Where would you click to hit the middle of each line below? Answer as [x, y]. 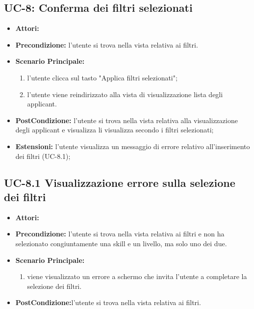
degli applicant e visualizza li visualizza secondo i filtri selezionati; [114, 130]
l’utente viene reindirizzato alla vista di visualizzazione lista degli [125, 94]
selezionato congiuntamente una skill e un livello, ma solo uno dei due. [121, 243]
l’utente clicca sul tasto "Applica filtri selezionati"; [102, 77]
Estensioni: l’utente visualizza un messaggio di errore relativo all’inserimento [133, 146]
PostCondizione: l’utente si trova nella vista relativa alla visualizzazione [127, 120]
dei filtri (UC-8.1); [43, 156]
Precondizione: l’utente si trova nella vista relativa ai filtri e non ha [120, 234]
